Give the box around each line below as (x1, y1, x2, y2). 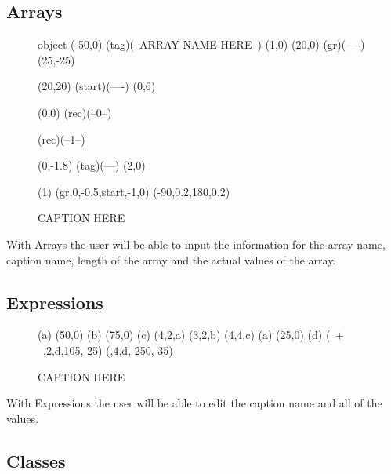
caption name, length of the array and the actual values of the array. (6, 251, 336, 268)
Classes (6, 448, 66, 472)
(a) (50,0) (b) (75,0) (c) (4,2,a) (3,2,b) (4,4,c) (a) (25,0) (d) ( (38, 326, 331, 343)
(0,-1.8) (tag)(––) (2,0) (38, 157, 146, 173)
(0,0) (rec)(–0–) (38, 104, 112, 120)
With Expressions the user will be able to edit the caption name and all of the (6, 395, 382, 411)
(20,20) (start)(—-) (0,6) (38, 78, 156, 94)
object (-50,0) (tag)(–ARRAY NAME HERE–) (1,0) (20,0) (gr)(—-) (38, 36, 365, 53)
